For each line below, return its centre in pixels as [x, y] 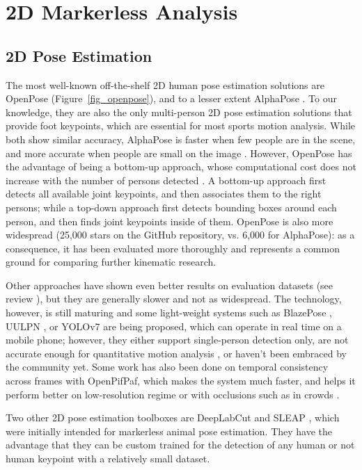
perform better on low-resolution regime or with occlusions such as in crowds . [173, 394]
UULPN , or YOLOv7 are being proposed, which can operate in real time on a [174, 326]
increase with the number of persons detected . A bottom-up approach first [166, 180]
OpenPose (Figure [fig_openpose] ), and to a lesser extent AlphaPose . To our [171, 98]
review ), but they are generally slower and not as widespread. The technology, [174, 299]
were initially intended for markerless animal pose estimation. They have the [169, 431]
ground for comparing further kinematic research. [111, 262]
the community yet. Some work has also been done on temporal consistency [167, 367]
